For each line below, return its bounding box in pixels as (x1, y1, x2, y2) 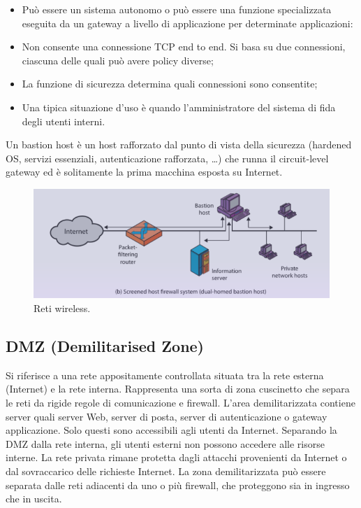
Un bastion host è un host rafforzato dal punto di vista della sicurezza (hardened (6, 137, 352, 152)
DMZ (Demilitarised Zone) (6, 335, 205, 357)
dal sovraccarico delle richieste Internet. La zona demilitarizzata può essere (6, 464, 326, 479)
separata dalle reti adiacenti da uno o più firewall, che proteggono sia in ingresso (6, 477, 350, 492)
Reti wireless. (34, 301, 91, 316)
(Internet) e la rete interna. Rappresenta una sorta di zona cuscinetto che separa (6, 381, 350, 396)
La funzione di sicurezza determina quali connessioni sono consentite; (22, 76, 318, 91)
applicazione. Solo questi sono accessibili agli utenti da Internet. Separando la (6, 423, 337, 437)
